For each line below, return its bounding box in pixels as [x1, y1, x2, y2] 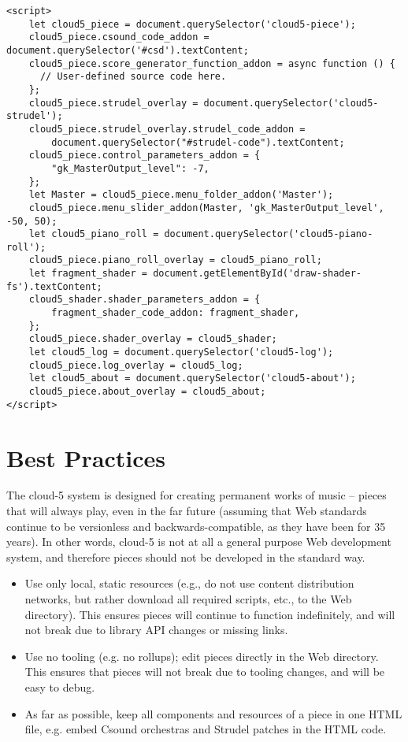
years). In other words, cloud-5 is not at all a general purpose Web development [6, 533, 391, 550]
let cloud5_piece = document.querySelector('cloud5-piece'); [28, 18, 356, 30]
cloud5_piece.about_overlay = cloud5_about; [28, 386, 266, 398]
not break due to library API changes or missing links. [24, 621, 288, 638]
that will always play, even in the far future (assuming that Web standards [6, 503, 367, 519]
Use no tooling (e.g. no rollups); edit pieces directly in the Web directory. [24, 647, 379, 664]
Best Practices [6, 441, 166, 473]
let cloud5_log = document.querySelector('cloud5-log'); [28, 347, 334, 358]
